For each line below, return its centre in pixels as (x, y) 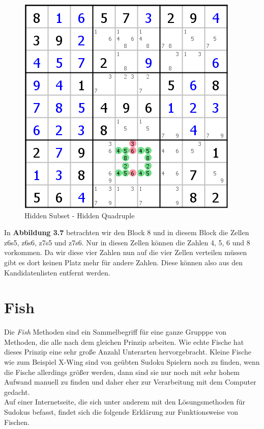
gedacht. (17, 392)
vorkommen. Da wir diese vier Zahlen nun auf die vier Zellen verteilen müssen (126, 252)
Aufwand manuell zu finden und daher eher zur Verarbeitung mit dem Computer (130, 382)
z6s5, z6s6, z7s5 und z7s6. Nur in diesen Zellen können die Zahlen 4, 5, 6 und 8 (127, 242)
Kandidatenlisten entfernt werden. (57, 272)
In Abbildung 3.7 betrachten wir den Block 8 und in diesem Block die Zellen (127, 232)
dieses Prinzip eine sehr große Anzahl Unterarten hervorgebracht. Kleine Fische (128, 352)
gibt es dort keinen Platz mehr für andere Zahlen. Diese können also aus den (124, 262)
